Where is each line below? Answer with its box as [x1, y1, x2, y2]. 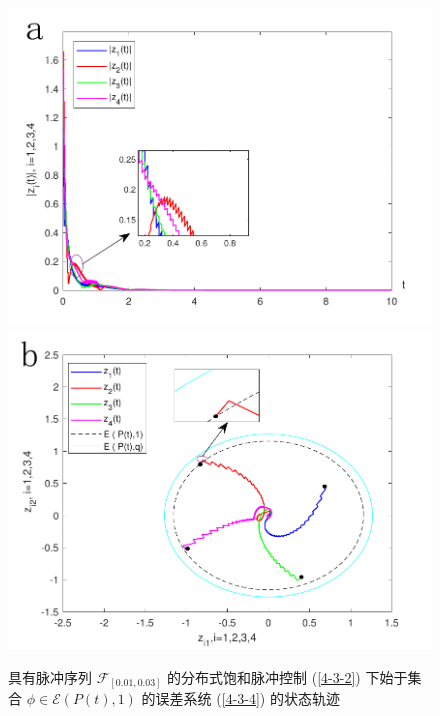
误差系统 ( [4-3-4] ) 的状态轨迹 [155, 688, 340, 709]
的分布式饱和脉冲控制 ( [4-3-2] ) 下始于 [167, 666, 408, 687]
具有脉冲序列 [8, 666, 92, 687]
